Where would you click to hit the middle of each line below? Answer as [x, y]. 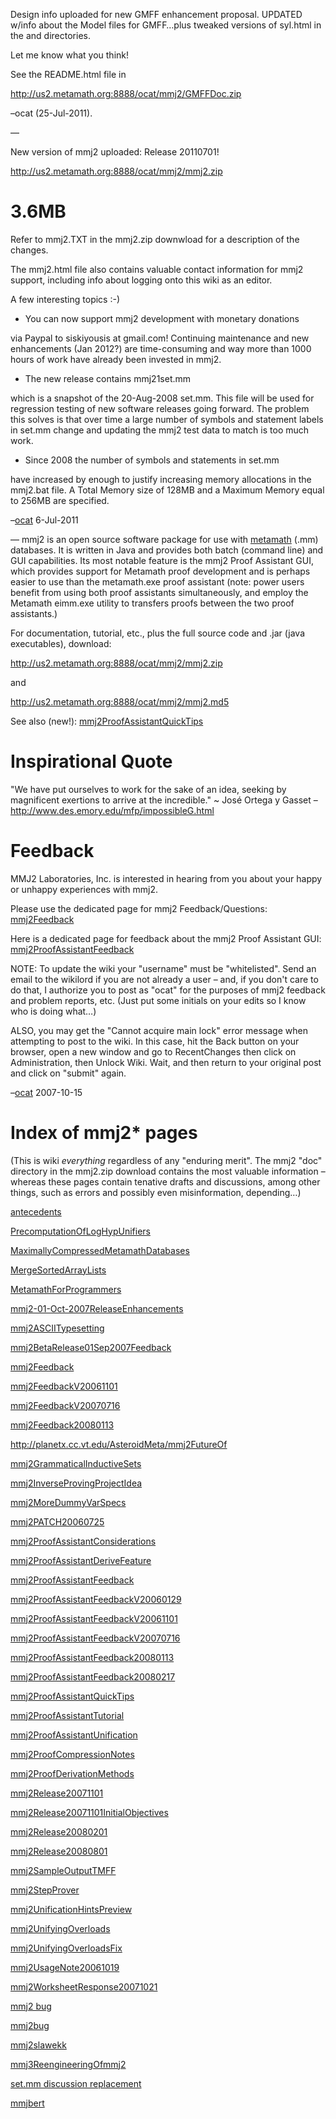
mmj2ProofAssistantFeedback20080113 [92, 1657]
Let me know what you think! [69, 55]
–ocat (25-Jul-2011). [51, 113]
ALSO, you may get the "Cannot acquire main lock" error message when [159, 1030]
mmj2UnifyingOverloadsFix [66, 1948]
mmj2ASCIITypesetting [57, 1328]
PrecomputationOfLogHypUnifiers [80, 1231]
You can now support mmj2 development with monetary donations [162, 318]
